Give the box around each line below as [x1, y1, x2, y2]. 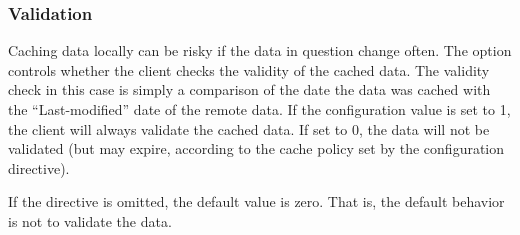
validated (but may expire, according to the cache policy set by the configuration [8, 138, 505, 159]
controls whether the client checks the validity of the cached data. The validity [8, 59, 490, 80]
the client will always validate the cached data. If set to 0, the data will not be [8, 118, 490, 139]
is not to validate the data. [8, 210, 172, 231]
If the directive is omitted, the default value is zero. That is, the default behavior [8, 191, 505, 212]
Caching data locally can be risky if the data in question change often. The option [8, 40, 512, 61]
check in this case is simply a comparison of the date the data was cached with [8, 79, 491, 100]
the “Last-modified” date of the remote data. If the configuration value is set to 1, [8, 99, 511, 119]
